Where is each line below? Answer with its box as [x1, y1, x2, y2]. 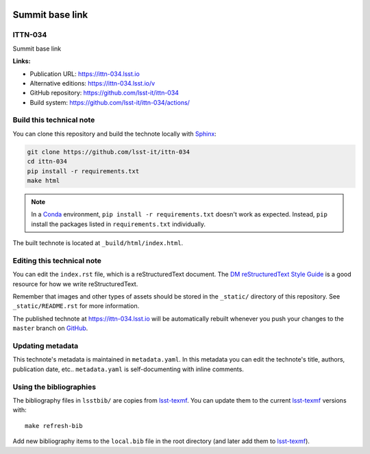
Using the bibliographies [12, 382, 96, 392]
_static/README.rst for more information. [12, 302, 140, 310]
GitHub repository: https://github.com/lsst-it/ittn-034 [29, 89, 180, 97]
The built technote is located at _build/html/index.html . [12, 239, 184, 247]
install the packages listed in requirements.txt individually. [31, 220, 206, 228]
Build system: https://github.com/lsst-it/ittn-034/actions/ [29, 98, 190, 106]
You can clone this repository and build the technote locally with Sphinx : [12, 129, 217, 138]
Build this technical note [12, 115, 95, 125]
